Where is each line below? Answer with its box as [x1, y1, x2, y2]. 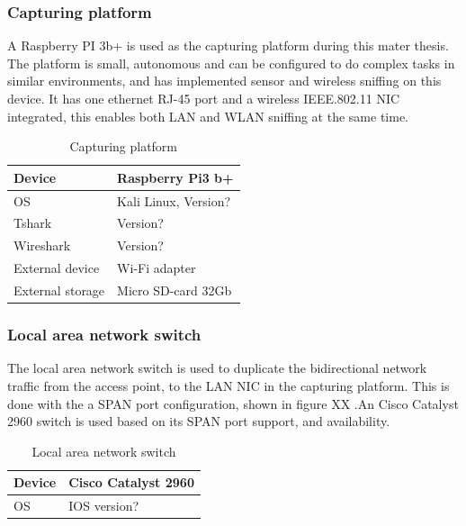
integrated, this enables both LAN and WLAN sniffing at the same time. [7, 106, 408, 125]
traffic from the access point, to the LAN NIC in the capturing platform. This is [7, 376, 450, 394]
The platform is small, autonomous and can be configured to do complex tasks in [7, 53, 455, 72]
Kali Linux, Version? [117, 191, 231, 210]
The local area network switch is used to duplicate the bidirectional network [7, 358, 427, 377]
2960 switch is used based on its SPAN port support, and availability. [7, 412, 390, 431]
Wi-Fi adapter [117, 258, 196, 277]
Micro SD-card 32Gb [117, 281, 232, 299]
